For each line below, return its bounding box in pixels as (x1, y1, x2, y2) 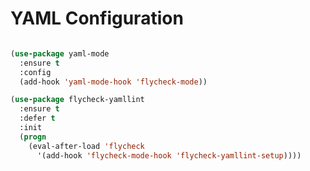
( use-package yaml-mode (10, 48, 110, 59)
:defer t (19, 113, 56, 124)
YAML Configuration (10, 7, 184, 30)
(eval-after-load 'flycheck (28, 141, 145, 151)
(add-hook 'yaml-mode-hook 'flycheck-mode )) (19, 77, 208, 87)
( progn (19, 132, 47, 142)
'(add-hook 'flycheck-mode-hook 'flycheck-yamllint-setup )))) (36, 150, 302, 161)
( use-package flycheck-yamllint (10, 95, 145, 105)
